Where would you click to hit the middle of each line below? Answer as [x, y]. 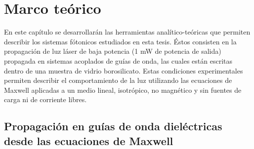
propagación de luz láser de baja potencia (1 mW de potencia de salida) [113, 51]
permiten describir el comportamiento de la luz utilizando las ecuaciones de [118, 80]
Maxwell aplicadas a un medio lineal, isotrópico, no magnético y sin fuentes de [123, 90]
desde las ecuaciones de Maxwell [89, 140]
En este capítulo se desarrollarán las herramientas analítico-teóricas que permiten [127, 32]
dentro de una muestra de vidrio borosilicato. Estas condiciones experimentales [124, 70]
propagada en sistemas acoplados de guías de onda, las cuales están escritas [118, 60]
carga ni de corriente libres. [45, 99]
